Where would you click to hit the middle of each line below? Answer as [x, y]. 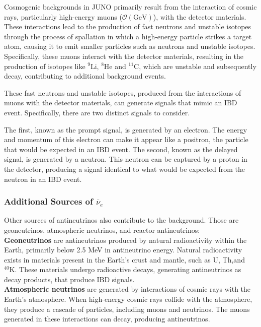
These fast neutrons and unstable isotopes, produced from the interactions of [123, 92]
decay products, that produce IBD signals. [69, 279]
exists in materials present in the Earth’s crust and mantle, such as [107, 259]
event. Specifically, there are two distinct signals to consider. [97, 112]
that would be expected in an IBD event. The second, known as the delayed [121, 149]
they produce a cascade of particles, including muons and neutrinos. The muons [127, 309]
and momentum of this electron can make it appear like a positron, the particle [126, 139]
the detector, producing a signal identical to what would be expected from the [124, 169]
